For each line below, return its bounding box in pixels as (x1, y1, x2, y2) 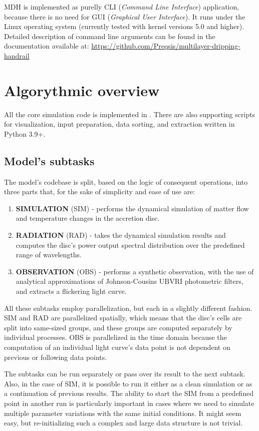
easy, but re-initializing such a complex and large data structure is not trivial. (4, 417, 243, 428)
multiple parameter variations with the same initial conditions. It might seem (4, 407, 241, 418)
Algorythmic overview (4, 80, 160, 100)
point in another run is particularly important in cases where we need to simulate (4, 397, 254, 408)
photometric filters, (184, 276, 243, 286)
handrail (4, 50, 30, 61)
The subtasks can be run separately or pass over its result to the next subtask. (4, 368, 245, 379)
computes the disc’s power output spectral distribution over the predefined (16, 239, 245, 250)
